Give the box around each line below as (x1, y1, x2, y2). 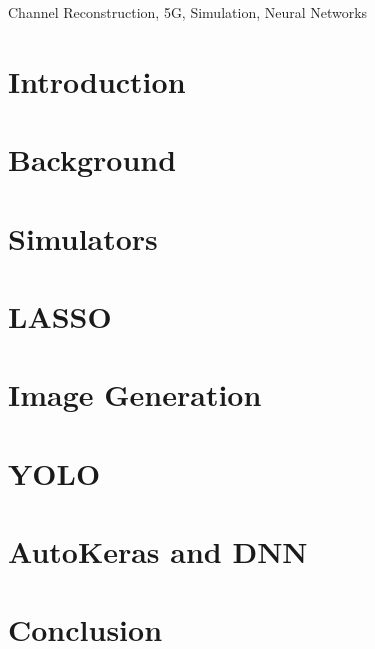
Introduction (8, 60, 186, 101)
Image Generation (8, 374, 262, 415)
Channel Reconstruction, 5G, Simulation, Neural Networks (8, 2, 368, 22)
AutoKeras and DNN (8, 531, 308, 572)
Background (8, 139, 177, 180)
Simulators (8, 217, 158, 258)
